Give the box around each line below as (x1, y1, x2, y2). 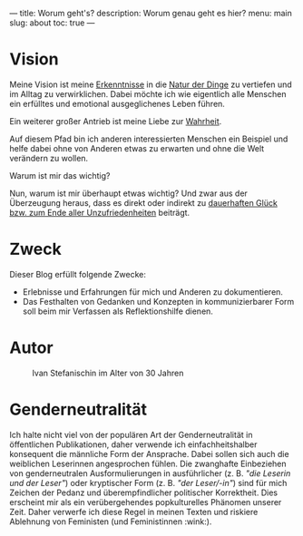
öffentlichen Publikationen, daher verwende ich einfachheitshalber (9, 439, 258, 450)
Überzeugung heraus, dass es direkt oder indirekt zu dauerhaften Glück (9, 197, 279, 208)
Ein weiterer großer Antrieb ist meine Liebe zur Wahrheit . (9, 115, 222, 126)
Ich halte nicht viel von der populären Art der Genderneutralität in (9, 429, 253, 440)
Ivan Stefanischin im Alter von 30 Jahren (32, 367, 184, 378)
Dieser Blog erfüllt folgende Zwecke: (9, 268, 147, 279)
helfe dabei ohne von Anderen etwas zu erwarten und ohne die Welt (9, 142, 265, 153)
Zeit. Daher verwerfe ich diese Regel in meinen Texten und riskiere (9, 506, 259, 517)
